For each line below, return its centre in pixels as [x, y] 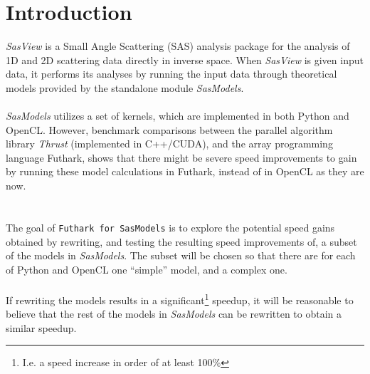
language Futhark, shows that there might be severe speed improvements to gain [181, 157]
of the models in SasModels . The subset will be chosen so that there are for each [181, 255]
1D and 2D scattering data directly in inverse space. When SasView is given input [185, 59]
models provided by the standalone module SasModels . [125, 87]
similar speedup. [41, 327]
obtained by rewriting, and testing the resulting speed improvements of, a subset [181, 241]
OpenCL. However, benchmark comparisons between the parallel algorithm [169, 129]
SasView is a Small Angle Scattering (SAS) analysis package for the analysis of [178, 46]
